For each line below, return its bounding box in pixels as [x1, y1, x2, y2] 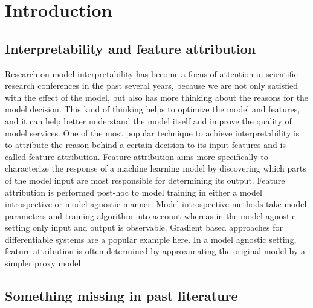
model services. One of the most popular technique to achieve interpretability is [5, 126, 300, 139]
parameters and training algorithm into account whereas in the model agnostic [5, 209, 296, 222]
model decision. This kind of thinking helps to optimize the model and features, [5, 103, 300, 115]
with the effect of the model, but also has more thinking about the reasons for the [5, 91, 309, 103]
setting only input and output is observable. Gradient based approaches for [5, 221, 283, 234]
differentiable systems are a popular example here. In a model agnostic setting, [5, 233, 297, 245]
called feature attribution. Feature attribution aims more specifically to [5, 150, 268, 162]
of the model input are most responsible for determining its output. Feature [5, 173, 285, 186]
